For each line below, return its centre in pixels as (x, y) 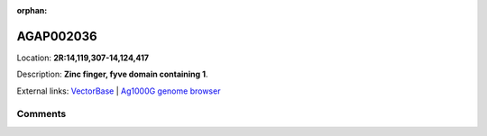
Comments (41, 114)
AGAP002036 (57, 36)
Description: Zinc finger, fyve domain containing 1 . (112, 74)
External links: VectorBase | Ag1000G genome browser (119, 91)
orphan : (32, 10)
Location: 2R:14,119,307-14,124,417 (83, 58)
